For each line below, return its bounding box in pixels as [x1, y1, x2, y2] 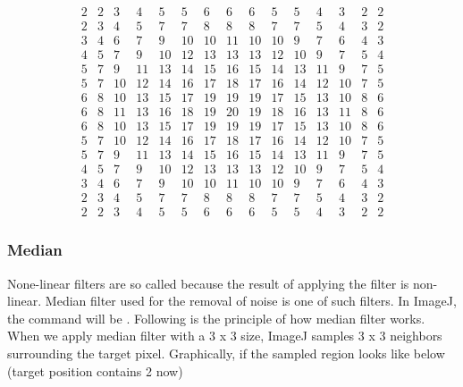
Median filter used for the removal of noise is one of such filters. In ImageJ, [45, 291, 457, 310]
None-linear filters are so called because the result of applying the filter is [7, 273, 409, 292]
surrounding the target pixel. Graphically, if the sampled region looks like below [7, 344, 445, 363]
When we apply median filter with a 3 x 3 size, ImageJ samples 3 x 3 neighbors [7, 326, 442, 345]
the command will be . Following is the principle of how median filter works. [7, 308, 425, 327]
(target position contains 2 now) [7, 361, 183, 380]
